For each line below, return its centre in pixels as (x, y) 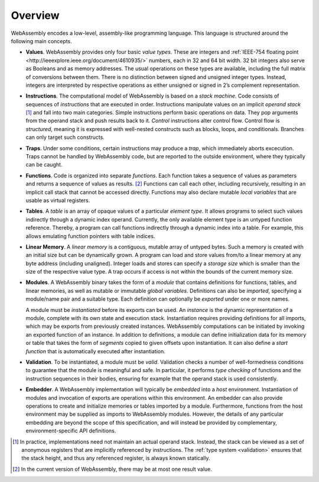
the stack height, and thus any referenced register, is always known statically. (116, 458)
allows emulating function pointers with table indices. (90, 236)
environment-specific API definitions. (71, 431)
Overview (35, 15)
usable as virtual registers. (58, 200)
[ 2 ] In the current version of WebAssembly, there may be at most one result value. (113, 469)
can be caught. (44, 165)
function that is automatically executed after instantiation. (95, 351)
